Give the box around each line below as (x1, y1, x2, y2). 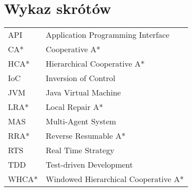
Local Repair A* (46, 101, 103, 113)
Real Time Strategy (46, 144, 114, 156)
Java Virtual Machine (46, 87, 121, 98)
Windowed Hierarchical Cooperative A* (46, 173, 184, 185)
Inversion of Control (46, 72, 115, 84)
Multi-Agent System (46, 115, 116, 127)
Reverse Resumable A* (46, 130, 126, 142)
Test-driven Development (46, 159, 133, 171)
